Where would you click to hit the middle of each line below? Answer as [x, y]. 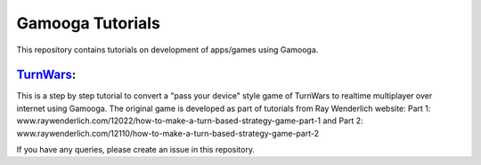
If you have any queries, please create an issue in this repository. [136, 150]
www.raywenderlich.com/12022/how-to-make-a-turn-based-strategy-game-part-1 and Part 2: [190, 121]
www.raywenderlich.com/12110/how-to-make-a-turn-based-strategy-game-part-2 [168, 133]
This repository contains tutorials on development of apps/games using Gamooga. [167, 50]
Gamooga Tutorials [88, 23]
